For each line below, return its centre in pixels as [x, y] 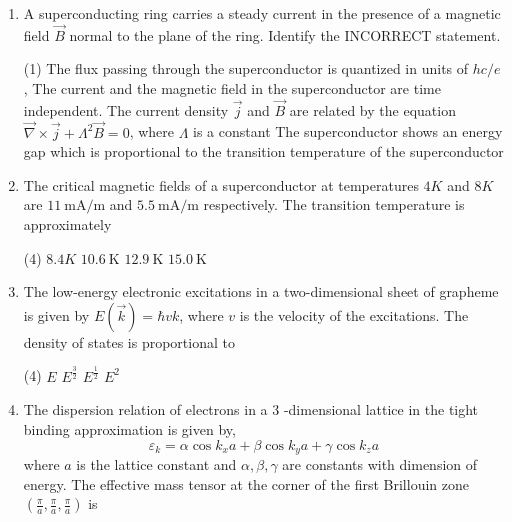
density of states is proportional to [129, 341]
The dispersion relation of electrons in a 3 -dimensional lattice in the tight [251, 409]
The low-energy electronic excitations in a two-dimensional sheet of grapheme [261, 291]
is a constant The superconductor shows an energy [348, 131]
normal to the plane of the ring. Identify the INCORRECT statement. [285, 34]
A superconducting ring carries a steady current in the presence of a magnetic [262, 13]
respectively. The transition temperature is [334, 204]
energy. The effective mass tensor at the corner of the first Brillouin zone [246, 483]
